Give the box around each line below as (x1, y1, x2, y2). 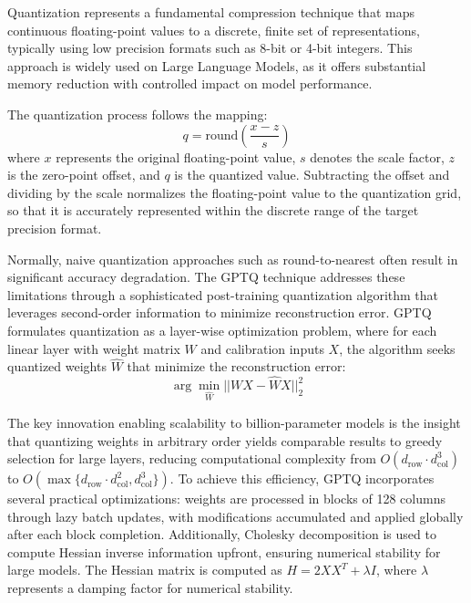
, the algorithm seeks (339, 338, 456, 358)
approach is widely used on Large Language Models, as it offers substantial (7, 56, 426, 75)
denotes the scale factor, (310, 147, 445, 166)
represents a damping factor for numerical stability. (7, 578, 293, 598)
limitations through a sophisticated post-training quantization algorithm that (7, 285, 439, 304)
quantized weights (7, 357, 107, 376)
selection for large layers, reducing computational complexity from (7, 449, 376, 468)
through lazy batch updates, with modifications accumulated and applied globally (7, 506, 464, 525)
